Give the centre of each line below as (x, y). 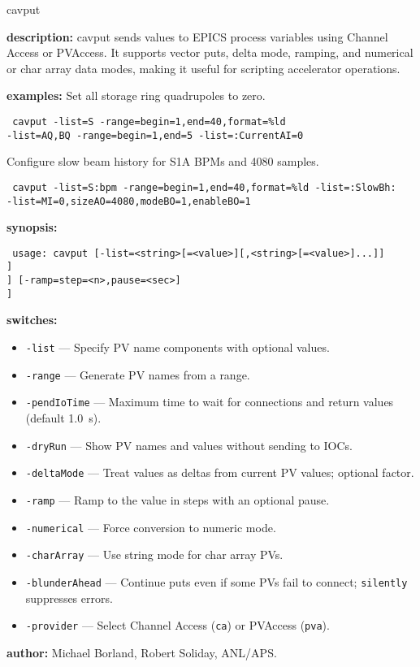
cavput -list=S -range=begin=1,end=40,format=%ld (149, 121)
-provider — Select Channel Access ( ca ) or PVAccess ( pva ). (178, 625)
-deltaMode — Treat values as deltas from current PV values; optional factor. (220, 472)
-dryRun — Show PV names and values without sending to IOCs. (189, 445)
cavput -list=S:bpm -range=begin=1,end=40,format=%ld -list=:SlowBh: (204, 187)
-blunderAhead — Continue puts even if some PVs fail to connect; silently (216, 581)
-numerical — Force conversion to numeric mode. (151, 527)
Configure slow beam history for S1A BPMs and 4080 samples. (163, 161)
